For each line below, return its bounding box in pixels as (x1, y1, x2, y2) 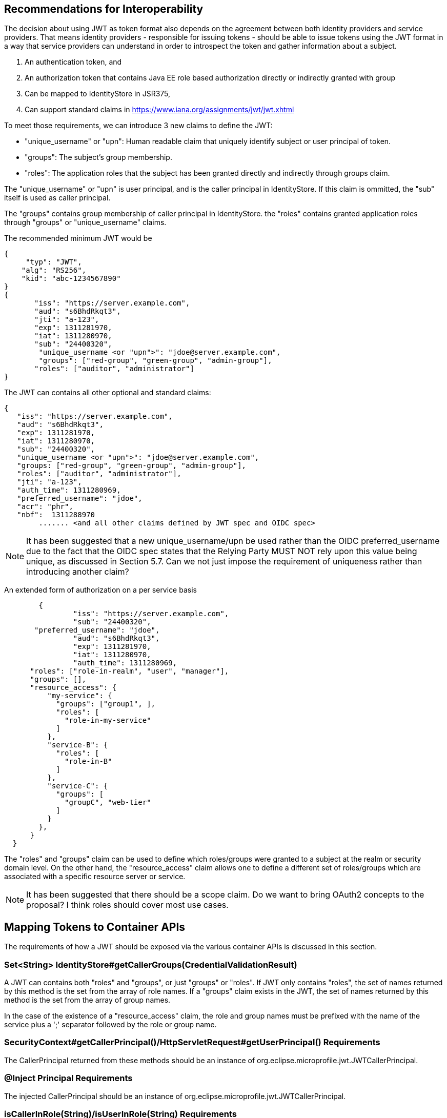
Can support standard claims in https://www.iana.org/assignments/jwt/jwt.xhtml (25, 105, 294, 114)
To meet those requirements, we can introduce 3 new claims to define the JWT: (4, 121, 273, 130)
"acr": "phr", (17, 502, 73, 511)
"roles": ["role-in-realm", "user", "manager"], (30, 667, 229, 676)
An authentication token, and (25, 57, 122, 67)
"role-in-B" (65, 757, 112, 766)
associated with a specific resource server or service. (4, 872, 186, 881)
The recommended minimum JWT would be (4, 234, 152, 243)
